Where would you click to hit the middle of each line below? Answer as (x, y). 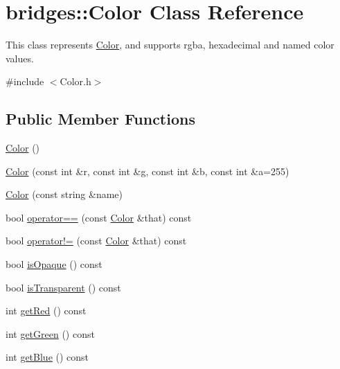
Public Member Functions (100, 119)
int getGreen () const (50, 333)
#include (25, 81)
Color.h (75, 81)
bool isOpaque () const (54, 264)
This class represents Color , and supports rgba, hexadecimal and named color (170, 45)
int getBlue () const (47, 357)
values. (20, 58)
